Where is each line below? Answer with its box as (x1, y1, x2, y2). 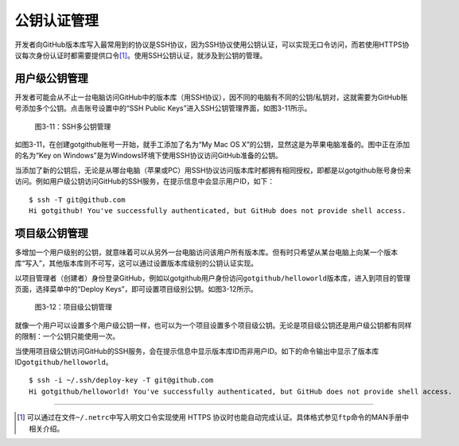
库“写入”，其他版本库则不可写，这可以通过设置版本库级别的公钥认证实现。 (14, 258, 259, 268)
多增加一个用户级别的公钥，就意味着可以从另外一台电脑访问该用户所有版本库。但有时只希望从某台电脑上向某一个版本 (14, 247, 398, 257)
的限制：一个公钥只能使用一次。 (14, 332, 119, 341)
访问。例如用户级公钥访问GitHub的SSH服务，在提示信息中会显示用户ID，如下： (14, 176, 274, 186)
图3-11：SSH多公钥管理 (34, 122, 111, 131)
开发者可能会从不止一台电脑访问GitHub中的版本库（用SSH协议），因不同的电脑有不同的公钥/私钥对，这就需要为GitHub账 (14, 92, 408, 102)
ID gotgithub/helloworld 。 (14, 358, 113, 366)
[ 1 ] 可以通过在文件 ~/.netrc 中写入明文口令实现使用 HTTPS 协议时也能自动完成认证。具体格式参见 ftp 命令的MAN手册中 (17, 413, 410, 422)
